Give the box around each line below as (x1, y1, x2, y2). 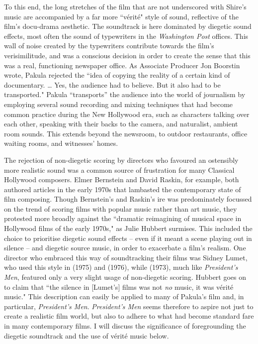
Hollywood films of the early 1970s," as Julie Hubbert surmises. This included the (4, 223, 253, 233)
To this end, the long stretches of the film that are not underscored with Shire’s (4, 1, 247, 11)
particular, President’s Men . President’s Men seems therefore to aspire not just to (4, 301, 254, 311)
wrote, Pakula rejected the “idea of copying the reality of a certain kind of (4, 70, 230, 80)
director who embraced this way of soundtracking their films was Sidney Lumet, (4, 252, 248, 262)
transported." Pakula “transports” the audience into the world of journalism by (4, 89, 246, 100)
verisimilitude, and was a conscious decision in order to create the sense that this (4, 50, 251, 60)
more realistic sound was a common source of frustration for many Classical (4, 164, 235, 175)
